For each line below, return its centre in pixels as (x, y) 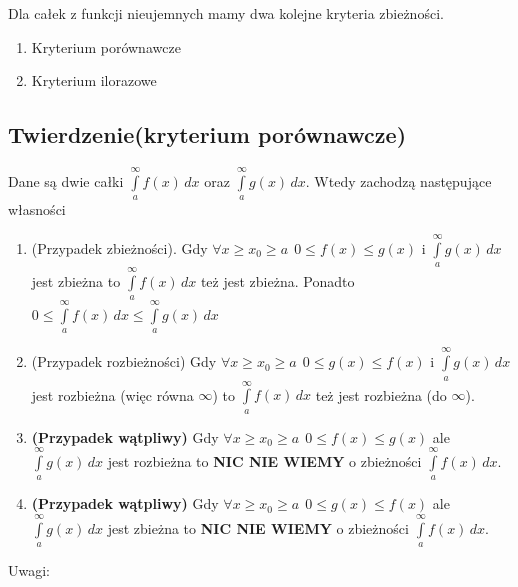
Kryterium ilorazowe (94, 80)
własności (37, 209)
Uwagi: (29, 570)
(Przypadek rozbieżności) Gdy (124, 361)
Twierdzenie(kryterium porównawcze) (207, 134)
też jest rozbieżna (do (381, 394)
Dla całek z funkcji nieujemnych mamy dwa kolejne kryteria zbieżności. (226, 13)
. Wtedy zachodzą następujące (398, 180)
